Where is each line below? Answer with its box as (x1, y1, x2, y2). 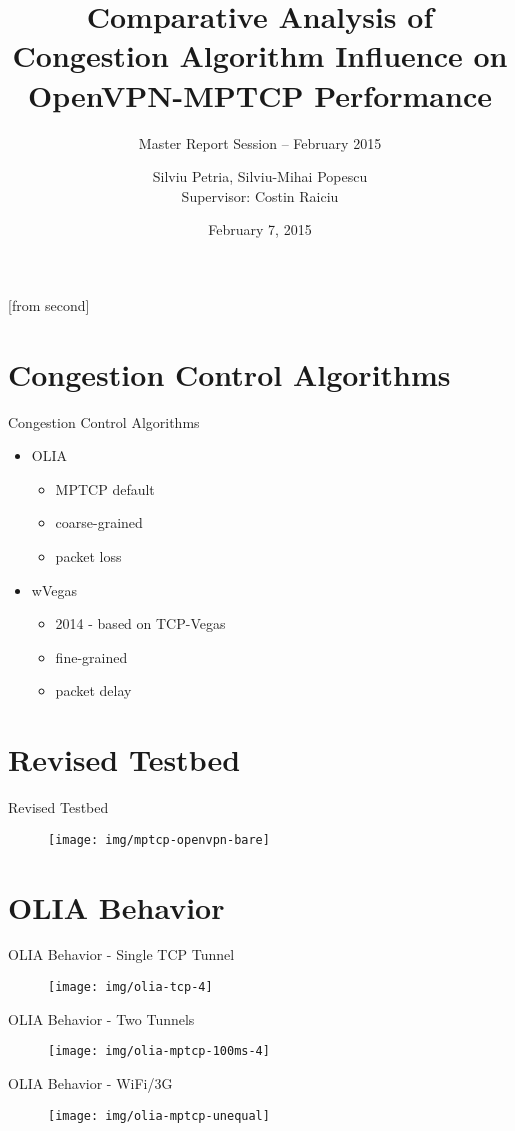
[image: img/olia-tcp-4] (48, 980, 213, 995)
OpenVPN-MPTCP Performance (28, 74, 492, 115)
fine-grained (55, 646, 128, 667)
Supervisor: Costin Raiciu (181, 185, 339, 206)
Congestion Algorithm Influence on (12, 35, 508, 76)
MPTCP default (55, 478, 155, 499)
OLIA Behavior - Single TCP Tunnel (8, 944, 235, 965)
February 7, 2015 (208, 219, 312, 240)
